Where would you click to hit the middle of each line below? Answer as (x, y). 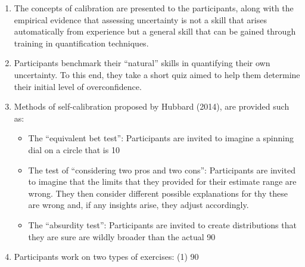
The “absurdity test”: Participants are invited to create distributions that (162, 224)
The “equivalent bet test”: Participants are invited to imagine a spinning (161, 138)
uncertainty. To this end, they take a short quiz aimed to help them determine (157, 74)
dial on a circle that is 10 (74, 149)
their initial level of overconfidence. (78, 86)
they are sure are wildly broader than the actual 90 (122, 236)
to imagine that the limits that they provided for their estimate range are (162, 181)
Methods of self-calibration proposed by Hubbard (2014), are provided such (152, 106)
